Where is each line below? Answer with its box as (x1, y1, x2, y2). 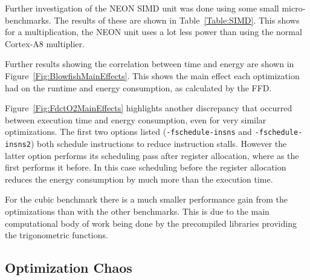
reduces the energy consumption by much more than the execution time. (5, 172, 273, 185)
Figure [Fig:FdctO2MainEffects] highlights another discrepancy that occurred (5, 102, 292, 114)
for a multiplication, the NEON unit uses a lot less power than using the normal (5, 25, 302, 38)
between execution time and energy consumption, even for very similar (5, 113, 266, 126)
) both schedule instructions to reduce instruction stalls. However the (30, 137, 287, 149)
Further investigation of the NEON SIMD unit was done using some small (5, 2, 279, 14)
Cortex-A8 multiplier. (5, 37, 85, 50)
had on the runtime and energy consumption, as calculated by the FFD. (5, 81, 272, 94)
